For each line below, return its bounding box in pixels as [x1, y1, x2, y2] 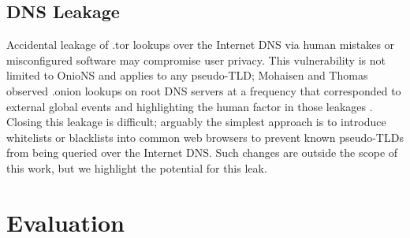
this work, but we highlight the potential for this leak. [6, 159, 267, 176]
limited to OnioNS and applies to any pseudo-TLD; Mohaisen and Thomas [6, 67, 368, 84]
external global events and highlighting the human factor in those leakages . [6, 98, 373, 114]
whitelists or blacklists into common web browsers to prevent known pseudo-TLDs [6, 128, 404, 145]
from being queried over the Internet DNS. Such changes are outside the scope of [6, 144, 398, 161]
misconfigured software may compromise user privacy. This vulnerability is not [6, 51, 386, 68]
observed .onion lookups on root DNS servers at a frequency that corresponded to [6, 82, 401, 99]
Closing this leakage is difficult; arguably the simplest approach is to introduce [6, 113, 386, 130]
